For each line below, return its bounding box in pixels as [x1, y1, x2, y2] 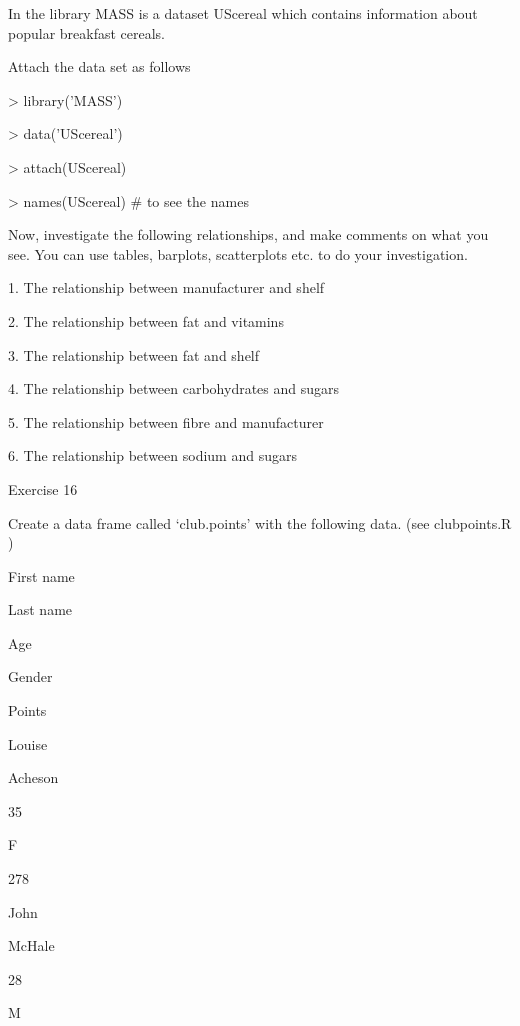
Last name [8, 599, 73, 620]
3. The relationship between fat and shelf [8, 344, 260, 365]
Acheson [8, 767, 59, 788]
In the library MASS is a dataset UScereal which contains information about [8, 3, 478, 23]
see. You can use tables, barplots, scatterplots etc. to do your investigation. [8, 243, 468, 264]
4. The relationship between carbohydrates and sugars [8, 378, 340, 399]
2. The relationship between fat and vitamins [8, 310, 284, 331]
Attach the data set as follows [8, 56, 191, 77]
